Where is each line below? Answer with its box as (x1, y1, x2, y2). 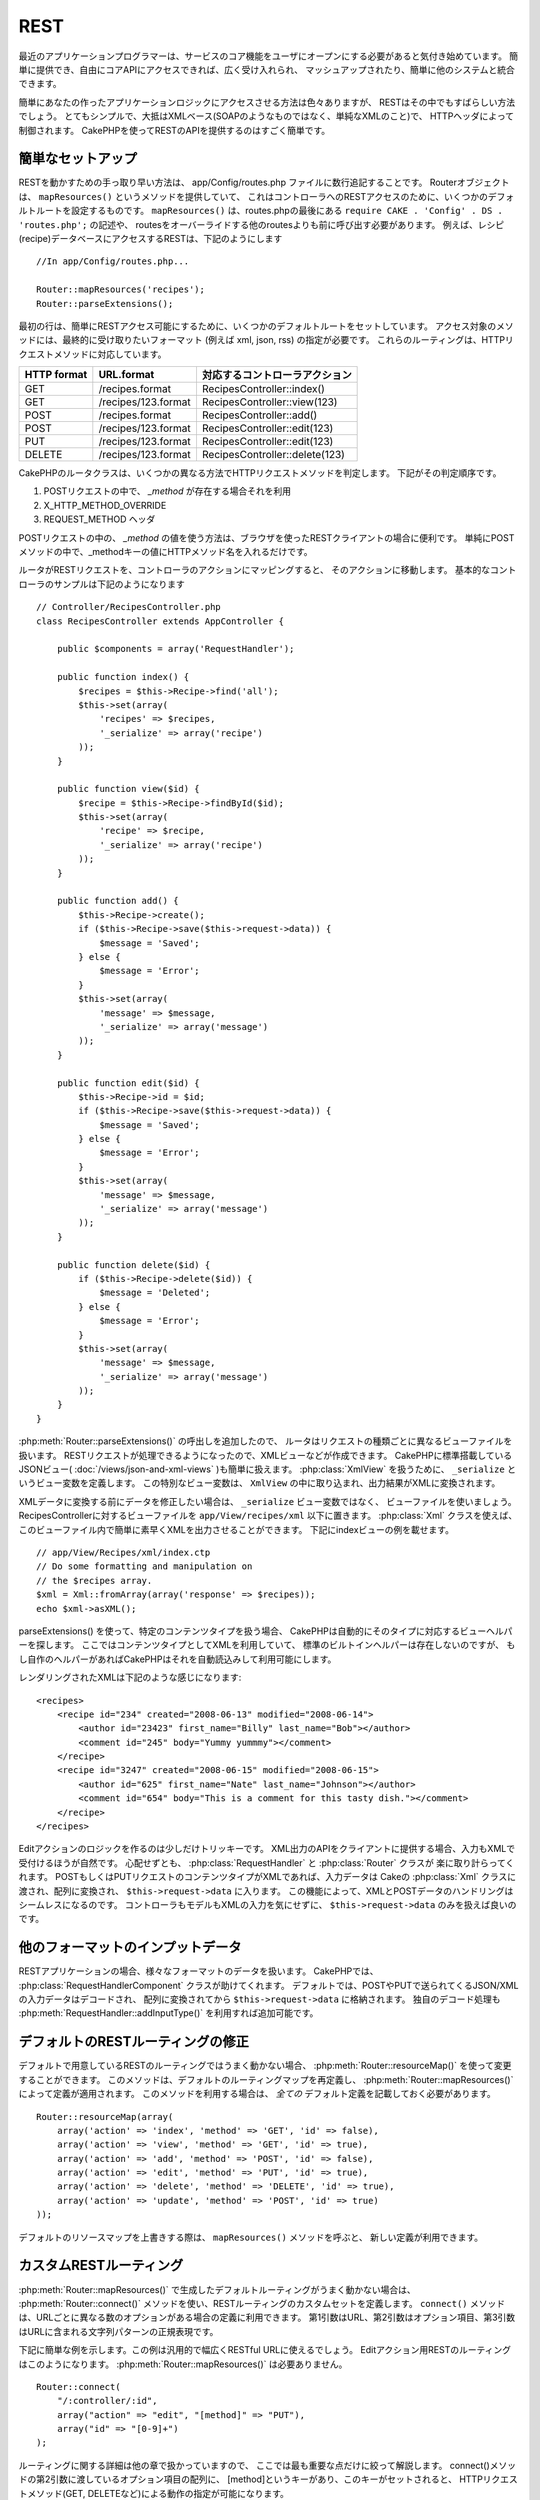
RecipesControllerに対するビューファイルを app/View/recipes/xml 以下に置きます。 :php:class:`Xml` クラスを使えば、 (18, 1510, 518, 1522)
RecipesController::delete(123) (201, 448, 345, 462)
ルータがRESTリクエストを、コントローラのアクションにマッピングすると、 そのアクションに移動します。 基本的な (18, 564, 490, 576)
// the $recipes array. (36, 1575, 153, 1586)
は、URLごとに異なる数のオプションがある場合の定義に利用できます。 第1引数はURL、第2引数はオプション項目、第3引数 (18, 2311, 516, 2324)
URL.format (98, 368, 155, 382)
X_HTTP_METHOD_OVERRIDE (43, 499, 167, 511)
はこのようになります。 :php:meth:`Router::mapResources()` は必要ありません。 (18, 2358, 348, 2370)
